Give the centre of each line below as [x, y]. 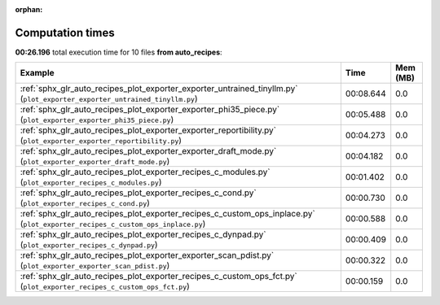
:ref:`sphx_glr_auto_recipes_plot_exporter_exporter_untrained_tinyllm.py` [159, 89]
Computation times [65, 33]
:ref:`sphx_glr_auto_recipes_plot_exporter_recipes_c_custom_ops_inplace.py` [167, 214]
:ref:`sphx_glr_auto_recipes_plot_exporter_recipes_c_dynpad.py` [143, 234]
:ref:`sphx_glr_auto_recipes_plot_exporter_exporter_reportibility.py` [148, 130]
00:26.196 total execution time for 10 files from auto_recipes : [119, 52]
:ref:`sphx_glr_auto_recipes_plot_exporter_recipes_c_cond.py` [138, 193]
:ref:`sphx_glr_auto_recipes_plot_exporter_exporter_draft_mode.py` [148, 151]
